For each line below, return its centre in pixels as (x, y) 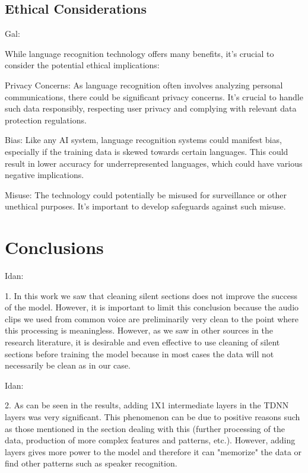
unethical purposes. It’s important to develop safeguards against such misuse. (145, 206)
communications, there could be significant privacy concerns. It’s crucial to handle (154, 96)
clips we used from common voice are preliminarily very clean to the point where (152, 318)
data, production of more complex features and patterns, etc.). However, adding (150, 440)
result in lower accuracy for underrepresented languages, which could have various (154, 163)
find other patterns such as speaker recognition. (91, 463)
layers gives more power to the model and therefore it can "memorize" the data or (153, 451)
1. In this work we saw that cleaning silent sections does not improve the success (151, 295)
